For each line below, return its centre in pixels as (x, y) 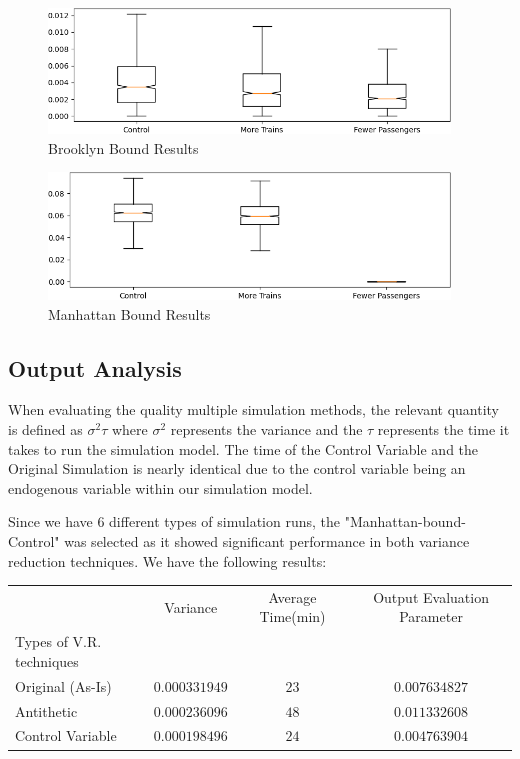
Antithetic (46, 710)
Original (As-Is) (63, 685)
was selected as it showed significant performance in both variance (267, 540)
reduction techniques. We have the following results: (167, 560)
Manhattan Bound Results (129, 313)
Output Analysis (95, 367)
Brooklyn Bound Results (123, 147)
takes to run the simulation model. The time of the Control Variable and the (243, 448)
